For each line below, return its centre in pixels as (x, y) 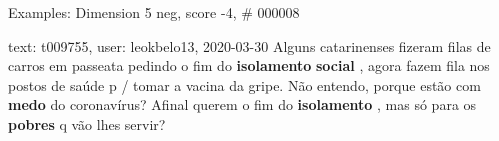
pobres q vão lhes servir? (87, 123)
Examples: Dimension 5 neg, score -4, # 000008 (154, 12)
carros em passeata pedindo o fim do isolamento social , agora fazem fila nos (249, 65)
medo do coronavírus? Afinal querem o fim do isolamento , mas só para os (242, 104)
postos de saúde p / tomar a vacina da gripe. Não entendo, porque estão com (244, 84)
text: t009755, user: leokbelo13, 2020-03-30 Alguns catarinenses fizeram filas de (249, 45)
